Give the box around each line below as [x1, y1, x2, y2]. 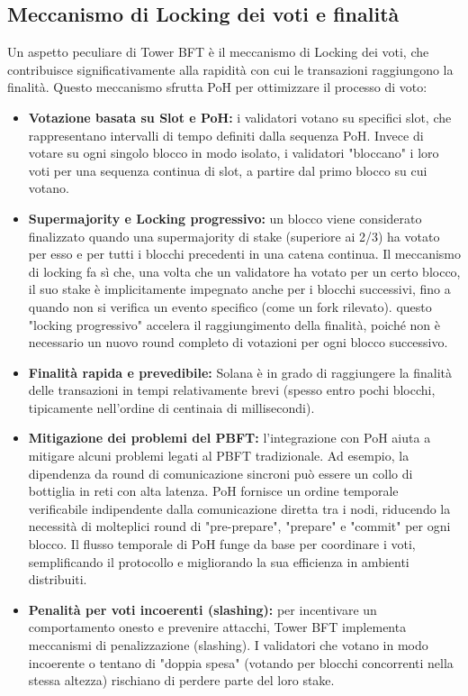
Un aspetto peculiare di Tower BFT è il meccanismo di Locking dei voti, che [7, 42, 429, 61]
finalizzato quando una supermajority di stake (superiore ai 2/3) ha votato [28, 226, 440, 245]
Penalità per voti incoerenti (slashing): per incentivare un [28, 600, 377, 618]
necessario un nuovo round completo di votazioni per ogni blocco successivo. [28, 333, 448, 352]
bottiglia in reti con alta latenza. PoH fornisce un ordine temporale [28, 481, 399, 500]
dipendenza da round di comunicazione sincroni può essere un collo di [28, 463, 413, 482]
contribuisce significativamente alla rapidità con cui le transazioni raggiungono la [7, 60, 454, 78]
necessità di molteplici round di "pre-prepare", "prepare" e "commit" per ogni [28, 517, 451, 536]
